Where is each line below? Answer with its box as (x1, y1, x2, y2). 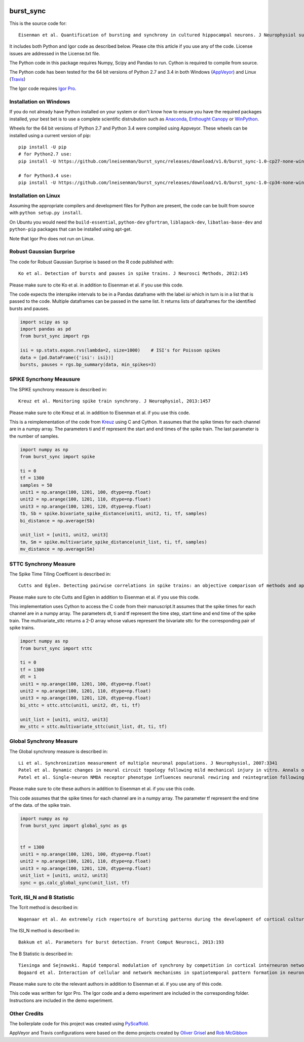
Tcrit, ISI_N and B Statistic (9, 894, 74, 901)
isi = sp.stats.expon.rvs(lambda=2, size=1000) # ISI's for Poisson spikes (20, 348, 220, 353)
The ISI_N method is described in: (9, 928, 81, 934)
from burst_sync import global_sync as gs (20, 823, 127, 829)
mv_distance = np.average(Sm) (20, 546, 95, 552)
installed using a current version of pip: (9, 132, 91, 138)
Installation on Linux (9, 192, 61, 199)
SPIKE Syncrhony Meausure (9, 376, 81, 383)
